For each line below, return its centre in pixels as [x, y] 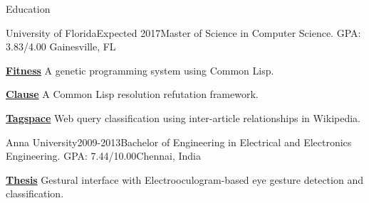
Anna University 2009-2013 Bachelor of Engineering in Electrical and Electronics [179, 142]
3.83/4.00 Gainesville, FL [61, 46]
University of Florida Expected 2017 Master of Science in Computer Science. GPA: [183, 32]
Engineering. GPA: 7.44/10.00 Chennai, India [103, 156]
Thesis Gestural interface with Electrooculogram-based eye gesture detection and [184, 179]
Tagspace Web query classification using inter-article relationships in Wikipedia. [183, 117]
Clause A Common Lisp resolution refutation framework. [132, 94]
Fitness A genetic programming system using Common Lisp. [140, 70]
